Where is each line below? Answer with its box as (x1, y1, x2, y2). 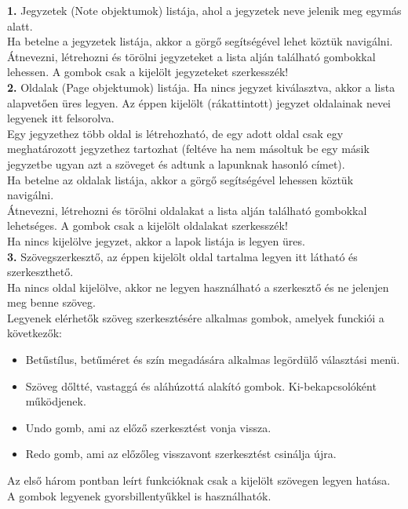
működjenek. (25, 393, 86, 409)
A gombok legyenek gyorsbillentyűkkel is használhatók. (7, 487, 271, 504)
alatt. (7, 17, 33, 34)
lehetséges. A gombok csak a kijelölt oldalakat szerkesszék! (7, 217, 288, 234)
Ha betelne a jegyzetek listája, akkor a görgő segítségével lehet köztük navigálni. (7, 33, 393, 49)
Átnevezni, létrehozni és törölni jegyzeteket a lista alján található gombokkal (7, 48, 376, 64)
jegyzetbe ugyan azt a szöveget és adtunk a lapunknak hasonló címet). (7, 155, 345, 172)
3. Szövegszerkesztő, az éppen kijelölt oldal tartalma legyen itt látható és (7, 248, 358, 264)
